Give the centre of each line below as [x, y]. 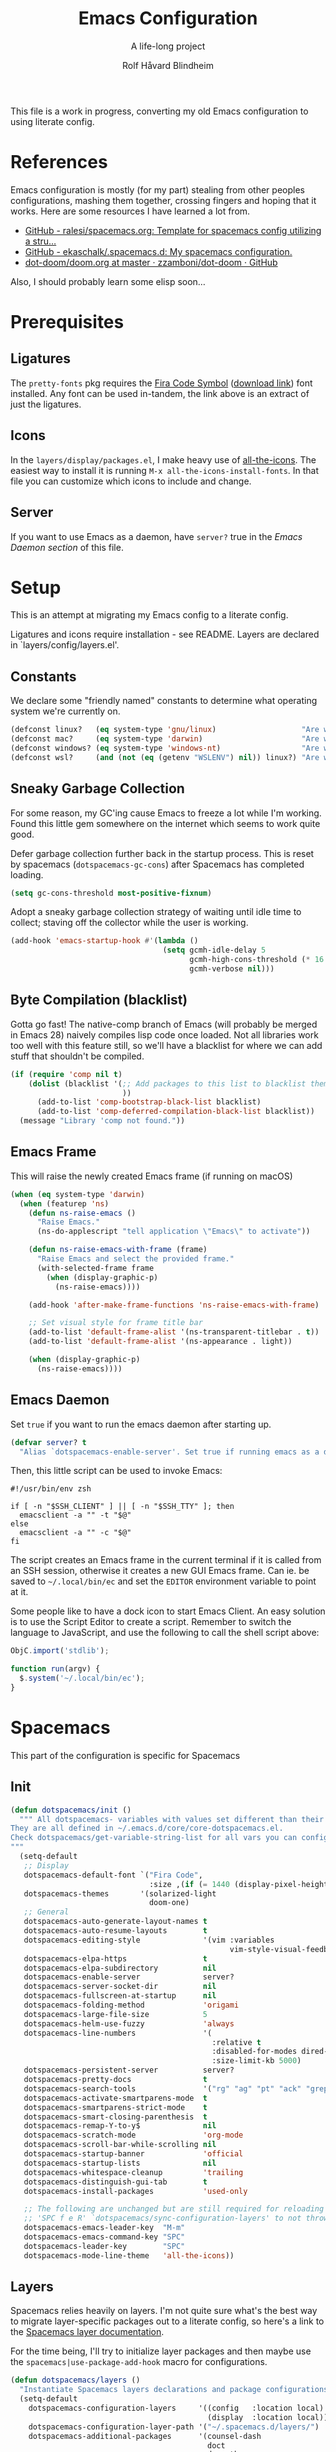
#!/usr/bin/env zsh [51, 1489]
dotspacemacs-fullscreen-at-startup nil [120, 1996]
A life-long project [168, 46]
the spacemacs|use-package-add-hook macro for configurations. [139, 2362]
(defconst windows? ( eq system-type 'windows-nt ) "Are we [171, 748]
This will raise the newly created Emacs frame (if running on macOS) [151, 1176]
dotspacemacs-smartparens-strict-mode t [115, 2107]
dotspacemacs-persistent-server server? [129, 2070]
